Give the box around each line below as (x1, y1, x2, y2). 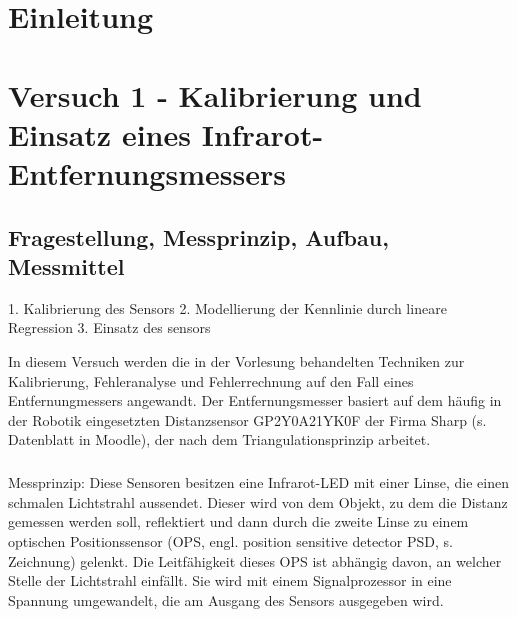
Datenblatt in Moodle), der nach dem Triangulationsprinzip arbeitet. (8, 429, 431, 450)
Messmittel (8, 250, 125, 281)
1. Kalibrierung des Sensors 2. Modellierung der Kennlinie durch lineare (8, 297, 447, 318)
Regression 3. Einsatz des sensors (8, 317, 211, 338)
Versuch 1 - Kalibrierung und (8, 74, 422, 115)
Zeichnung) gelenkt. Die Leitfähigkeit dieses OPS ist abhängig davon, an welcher (8, 550, 502, 571)
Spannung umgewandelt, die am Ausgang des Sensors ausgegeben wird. (8, 589, 444, 610)
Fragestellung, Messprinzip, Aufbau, (8, 221, 389, 252)
